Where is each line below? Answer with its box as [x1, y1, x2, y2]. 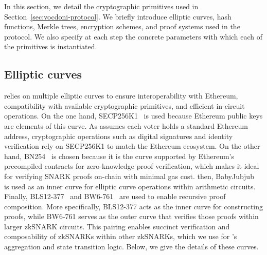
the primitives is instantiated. [4, 41, 97, 52]
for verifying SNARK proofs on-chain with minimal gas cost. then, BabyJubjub [4, 170, 254, 181]
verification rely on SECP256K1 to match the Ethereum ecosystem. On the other [4, 141, 260, 151]
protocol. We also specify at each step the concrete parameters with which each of [4, 31, 263, 42]
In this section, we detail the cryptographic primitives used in [4, 1, 199, 11]
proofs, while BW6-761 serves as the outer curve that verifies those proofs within [4, 211, 259, 222]
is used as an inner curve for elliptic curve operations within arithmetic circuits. [4, 181, 256, 191]
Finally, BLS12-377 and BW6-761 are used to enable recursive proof [4, 191, 226, 202]
